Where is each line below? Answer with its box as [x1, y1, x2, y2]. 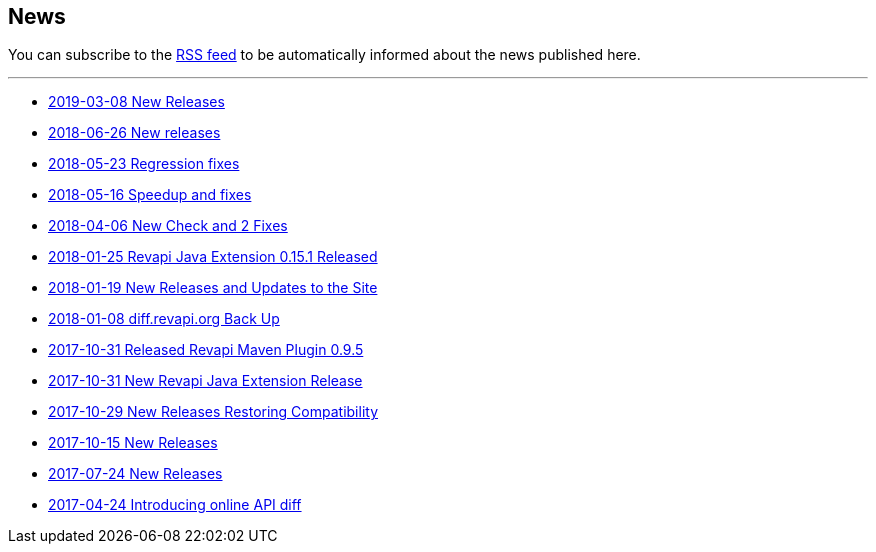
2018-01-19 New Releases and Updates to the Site [48, 279, 378, 297]
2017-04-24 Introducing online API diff [48, 496, 302, 514]
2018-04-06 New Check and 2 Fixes [48, 217, 288, 235]
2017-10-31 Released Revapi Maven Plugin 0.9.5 [48, 341, 364, 359]
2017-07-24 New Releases [48, 465, 223, 483]
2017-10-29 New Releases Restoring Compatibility [48, 403, 379, 421]
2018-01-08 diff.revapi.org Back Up [48, 310, 280, 328]
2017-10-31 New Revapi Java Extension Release [48, 372, 363, 390]
